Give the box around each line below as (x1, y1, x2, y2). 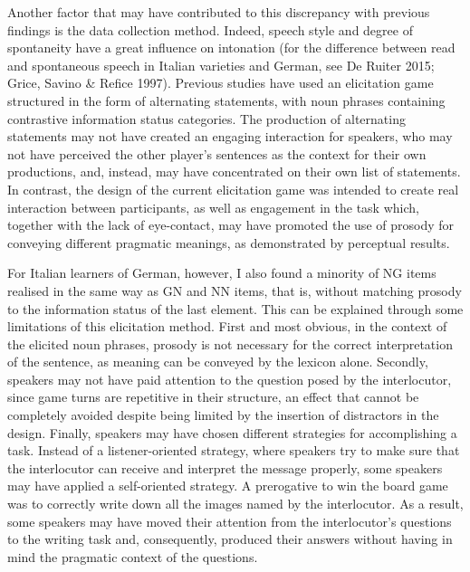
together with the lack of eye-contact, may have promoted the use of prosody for (7, 215, 454, 234)
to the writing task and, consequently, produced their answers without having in (7, 529, 453, 548)
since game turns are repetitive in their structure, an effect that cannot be (7, 387, 419, 406)
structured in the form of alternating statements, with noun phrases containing (7, 91, 446, 110)
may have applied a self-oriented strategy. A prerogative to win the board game (7, 476, 448, 495)
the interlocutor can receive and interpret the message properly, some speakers (7, 458, 443, 477)
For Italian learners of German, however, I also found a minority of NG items (7, 263, 436, 282)
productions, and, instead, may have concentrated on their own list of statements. (7, 162, 461, 181)
